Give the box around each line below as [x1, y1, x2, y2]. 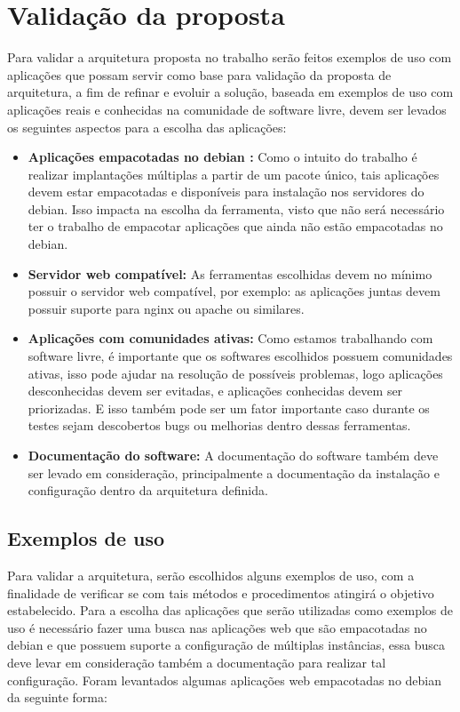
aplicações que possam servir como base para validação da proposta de [7, 65, 392, 84]
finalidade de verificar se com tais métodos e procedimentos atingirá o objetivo [7, 583, 434, 602]
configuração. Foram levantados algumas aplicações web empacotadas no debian [7, 670, 442, 689]
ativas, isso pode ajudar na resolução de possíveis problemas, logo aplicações [28, 364, 443, 382]
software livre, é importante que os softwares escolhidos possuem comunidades [28, 347, 453, 365]
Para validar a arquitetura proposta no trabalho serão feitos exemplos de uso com [7, 48, 452, 67]
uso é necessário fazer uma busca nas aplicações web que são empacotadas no [7, 618, 427, 636]
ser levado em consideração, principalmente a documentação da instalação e [28, 463, 440, 482]
